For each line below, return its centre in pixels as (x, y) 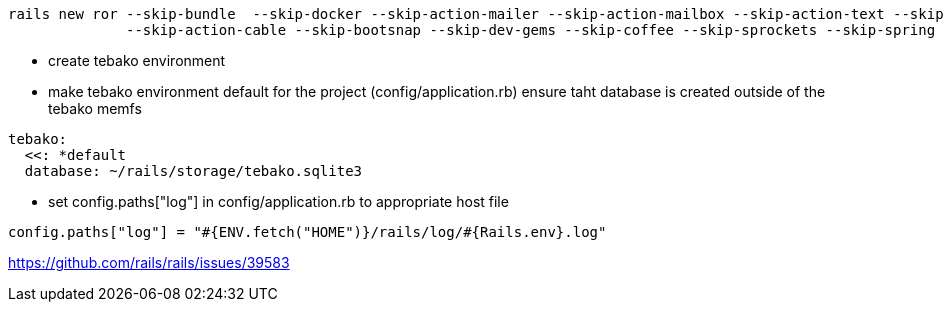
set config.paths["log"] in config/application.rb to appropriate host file (278, 201)
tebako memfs (95, 108)
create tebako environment (137, 60)
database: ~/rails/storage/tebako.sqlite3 (193, 171)
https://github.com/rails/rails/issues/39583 (149, 262)
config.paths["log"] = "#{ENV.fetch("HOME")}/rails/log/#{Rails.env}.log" (307, 232)
